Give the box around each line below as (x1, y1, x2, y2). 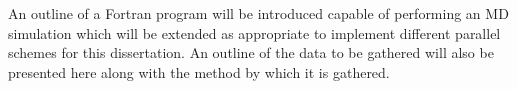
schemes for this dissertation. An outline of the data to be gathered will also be (8, 42, 494, 63)
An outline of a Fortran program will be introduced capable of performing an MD (8, 3, 509, 23)
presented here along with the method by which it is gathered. (8, 61, 390, 82)
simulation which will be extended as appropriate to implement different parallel (8, 22, 501, 43)
